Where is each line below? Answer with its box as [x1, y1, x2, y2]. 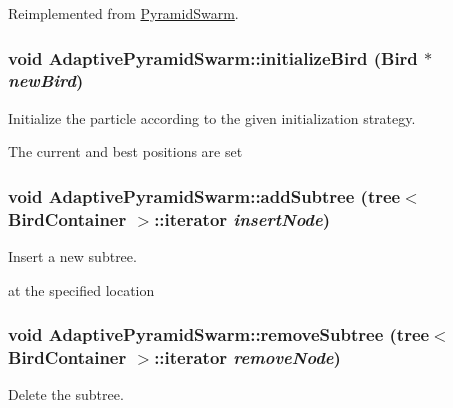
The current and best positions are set [8, 141, 243, 162]
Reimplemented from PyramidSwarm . [8, 3, 239, 23]
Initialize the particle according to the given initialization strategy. [8, 107, 416, 128]
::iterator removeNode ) [154, 345, 341, 370]
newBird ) [8, 68, 84, 93]
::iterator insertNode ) [154, 206, 331, 231]
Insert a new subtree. [8, 246, 137, 267]
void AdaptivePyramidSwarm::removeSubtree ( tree [8, 322, 430, 347]
